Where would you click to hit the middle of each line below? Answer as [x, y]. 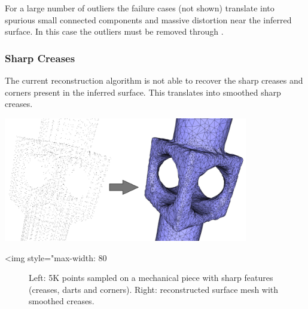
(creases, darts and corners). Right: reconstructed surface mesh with [154, 289]
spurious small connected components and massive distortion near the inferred [148, 19]
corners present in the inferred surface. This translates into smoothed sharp [143, 92]
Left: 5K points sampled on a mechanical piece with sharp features [151, 278]
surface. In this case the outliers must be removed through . [114, 31]
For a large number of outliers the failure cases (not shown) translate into [140, 8]
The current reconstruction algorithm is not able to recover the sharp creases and [154, 80]
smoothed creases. [62, 301]
